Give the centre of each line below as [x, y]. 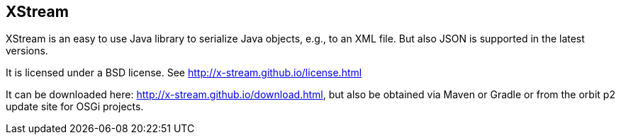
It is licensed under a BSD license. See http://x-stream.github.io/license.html [184, 73]
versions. [27, 51]
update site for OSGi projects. [75, 107]
